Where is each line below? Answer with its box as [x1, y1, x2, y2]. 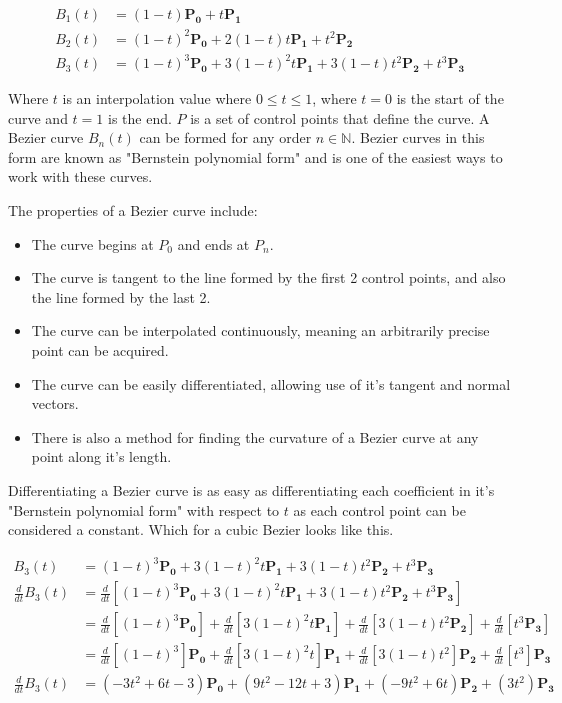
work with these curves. [8, 166, 153, 187]
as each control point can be [293, 499, 466, 520]
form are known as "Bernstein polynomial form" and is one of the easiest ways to [8, 146, 503, 167]
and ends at [177, 233, 250, 254]
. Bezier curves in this [351, 127, 485, 148]
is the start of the [396, 88, 504, 109]
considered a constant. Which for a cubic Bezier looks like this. [8, 519, 394, 540]
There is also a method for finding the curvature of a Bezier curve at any [31, 426, 479, 447]
